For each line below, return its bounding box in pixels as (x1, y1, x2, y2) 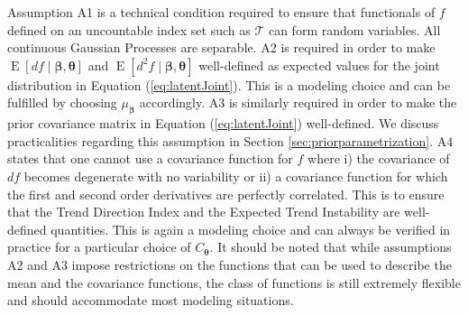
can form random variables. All (268, 20, 441, 39)
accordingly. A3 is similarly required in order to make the (139, 93, 457, 112)
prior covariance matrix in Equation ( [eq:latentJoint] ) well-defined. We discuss (7, 114, 439, 133)
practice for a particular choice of (7, 237, 191, 256)
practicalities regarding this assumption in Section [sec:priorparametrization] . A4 (7, 131, 454, 150)
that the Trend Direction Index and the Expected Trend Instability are (7, 202, 400, 221)
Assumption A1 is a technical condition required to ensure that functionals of (7, 3, 436, 21)
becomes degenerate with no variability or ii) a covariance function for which (23, 166, 448, 185)
